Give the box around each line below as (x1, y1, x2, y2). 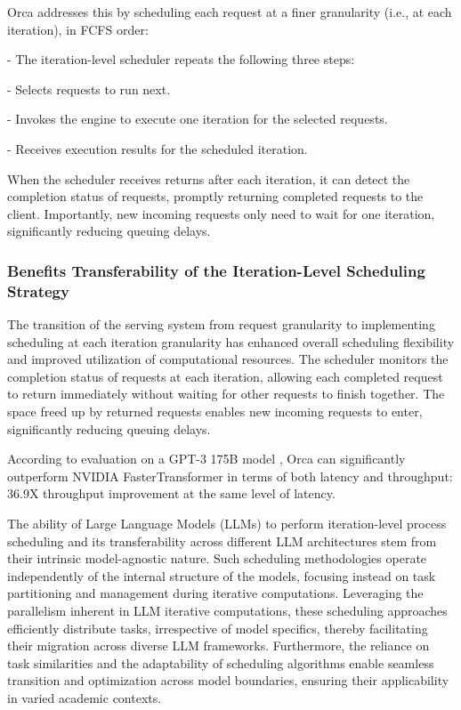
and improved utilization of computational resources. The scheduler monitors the (7, 350, 449, 368)
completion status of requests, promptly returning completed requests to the (7, 187, 424, 206)
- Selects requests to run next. (7, 79, 171, 98)
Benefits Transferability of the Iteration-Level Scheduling (7, 259, 425, 281)
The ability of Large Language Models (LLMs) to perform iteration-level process (7, 514, 447, 533)
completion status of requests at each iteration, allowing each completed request (7, 367, 443, 385)
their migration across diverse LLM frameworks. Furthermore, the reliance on (7, 636, 430, 655)
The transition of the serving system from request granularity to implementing (7, 315, 435, 334)
